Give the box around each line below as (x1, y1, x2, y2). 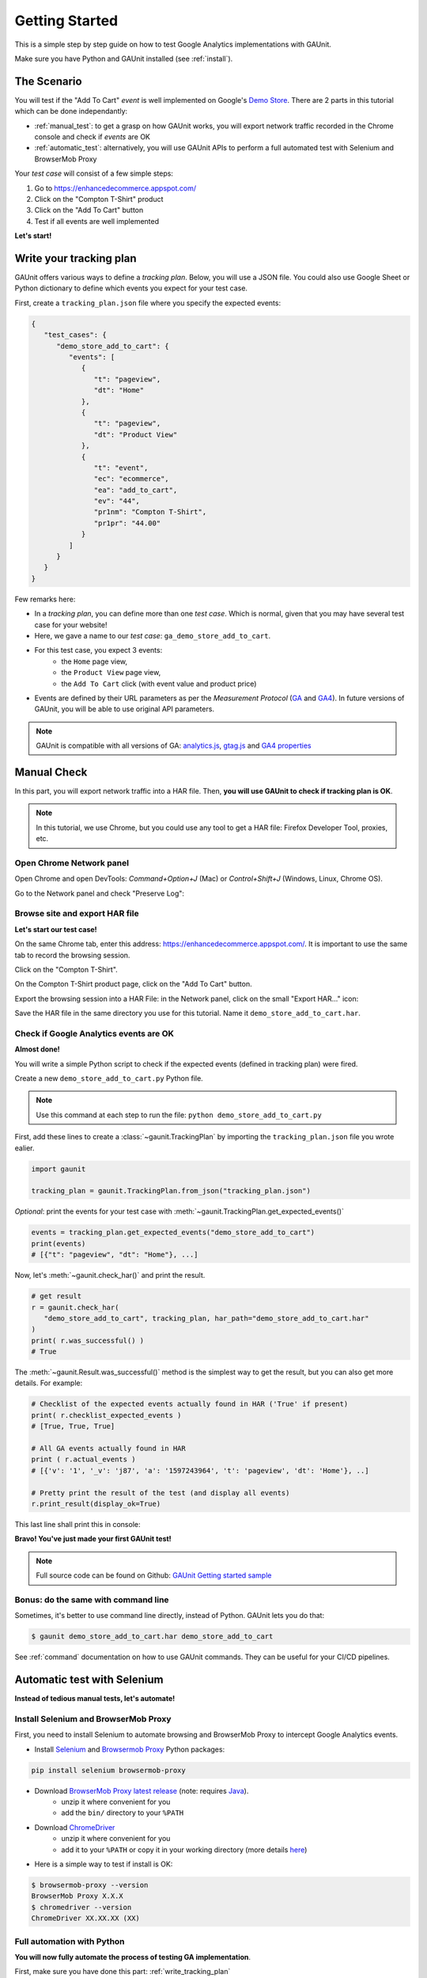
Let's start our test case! (14, 924, 98, 934)
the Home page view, (61, 657, 128, 666)
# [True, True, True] (31, 1422, 115, 1431)
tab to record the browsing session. (14, 950, 130, 960)
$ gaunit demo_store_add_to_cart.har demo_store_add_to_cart (31, 1632, 274, 1641)
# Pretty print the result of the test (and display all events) (31, 1488, 290, 1497)
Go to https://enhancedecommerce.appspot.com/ (34, 183, 197, 193)
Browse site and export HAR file (14, 908, 139, 919)
